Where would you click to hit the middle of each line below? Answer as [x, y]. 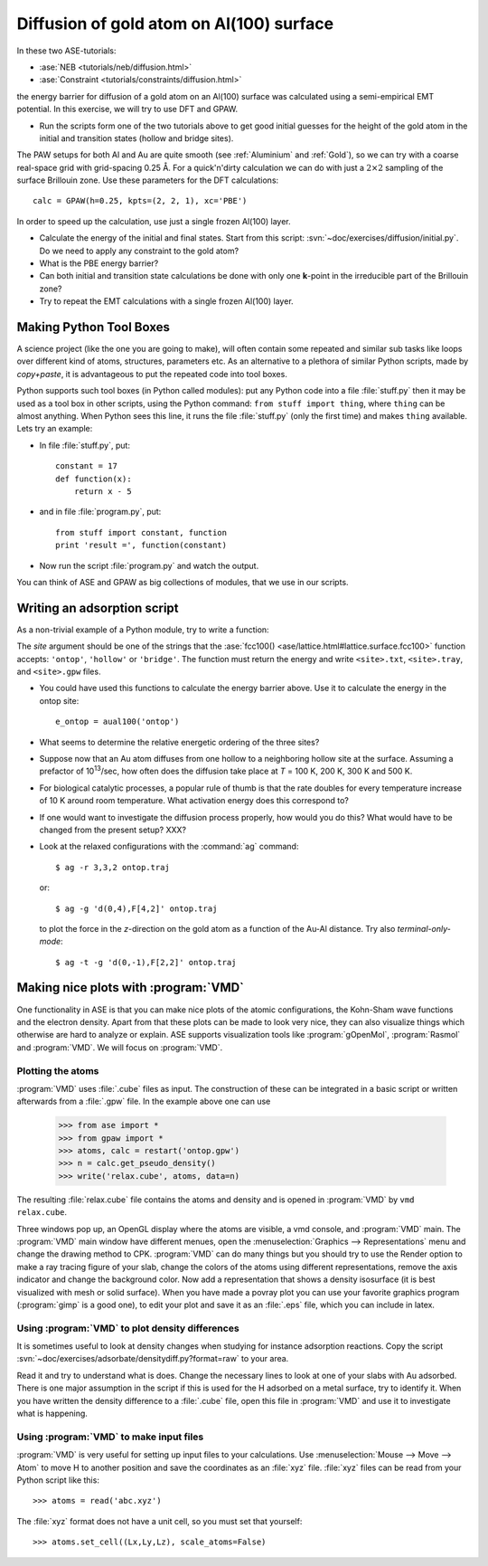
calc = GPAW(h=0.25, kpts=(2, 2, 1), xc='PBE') [140, 201]
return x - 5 [103, 492]
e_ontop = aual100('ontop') [117, 722]
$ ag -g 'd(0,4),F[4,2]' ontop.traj [136, 908]
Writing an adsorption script [98, 607]
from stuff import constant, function [141, 532]
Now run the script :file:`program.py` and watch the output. [149, 565]
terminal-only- [424, 928]
